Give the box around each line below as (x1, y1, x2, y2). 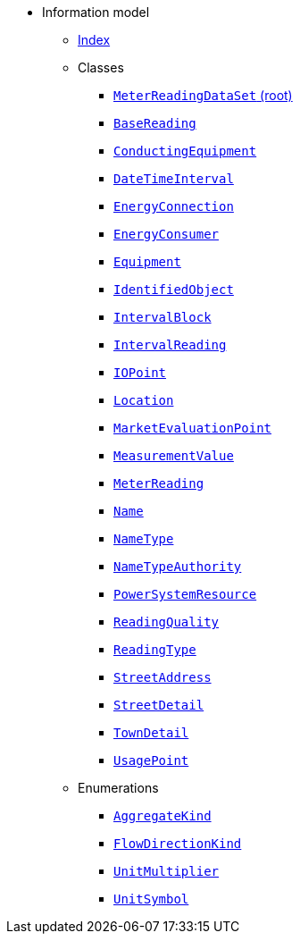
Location (113, 393, 174, 407)
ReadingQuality (113, 615, 220, 629)
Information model (42, 4, 150, 20)
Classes (78, 60, 124, 75)
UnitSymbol (113, 892, 189, 906)
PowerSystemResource (113, 587, 257, 601)
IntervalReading (113, 338, 227, 352)
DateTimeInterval (113, 172, 234, 186)
